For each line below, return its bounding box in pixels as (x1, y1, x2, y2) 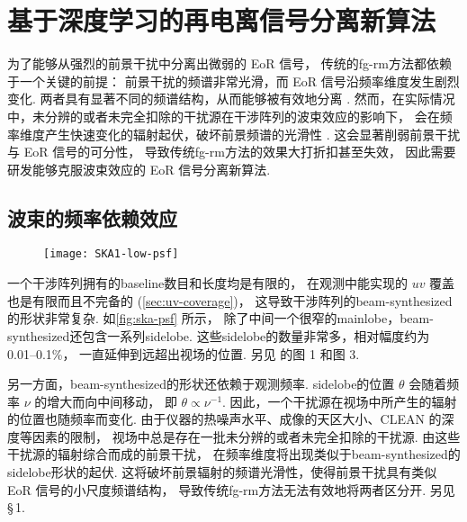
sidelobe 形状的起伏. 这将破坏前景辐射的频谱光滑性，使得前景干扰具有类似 (7, 463, 437, 481)
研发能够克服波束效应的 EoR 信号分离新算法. (7, 159, 271, 178)
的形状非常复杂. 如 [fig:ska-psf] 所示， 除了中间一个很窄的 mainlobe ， (7, 309, 400, 328)
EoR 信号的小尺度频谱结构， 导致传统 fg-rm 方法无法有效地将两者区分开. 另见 (7, 480, 455, 499)
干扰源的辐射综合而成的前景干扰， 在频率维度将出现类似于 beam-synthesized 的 (7, 445, 461, 463)
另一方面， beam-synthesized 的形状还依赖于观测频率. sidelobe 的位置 (7, 374, 395, 393)
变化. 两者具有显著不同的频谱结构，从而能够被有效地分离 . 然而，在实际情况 (7, 89, 455, 108)
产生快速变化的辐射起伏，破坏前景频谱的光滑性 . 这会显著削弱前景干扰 (44, 124, 461, 143)
